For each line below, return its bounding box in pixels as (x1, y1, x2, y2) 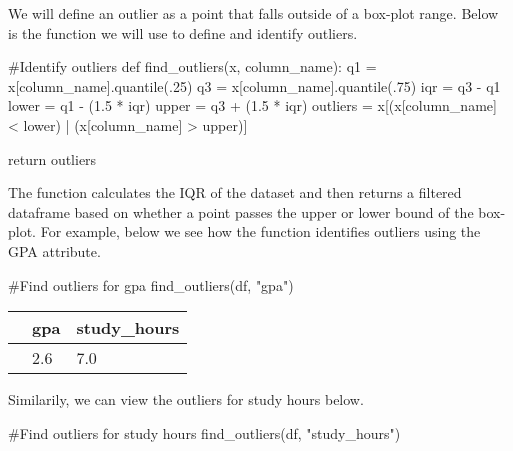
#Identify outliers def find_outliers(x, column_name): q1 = (8, 56, 377, 77)
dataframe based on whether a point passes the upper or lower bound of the (8, 201, 474, 222)
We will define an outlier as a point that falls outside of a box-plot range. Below (8, 3, 499, 23)
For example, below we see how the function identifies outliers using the (40, 221, 481, 242)
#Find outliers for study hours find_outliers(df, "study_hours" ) (8, 422, 401, 443)
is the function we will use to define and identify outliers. (8, 22, 358, 43)
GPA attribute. (8, 240, 101, 261)
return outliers (8, 148, 97, 169)
